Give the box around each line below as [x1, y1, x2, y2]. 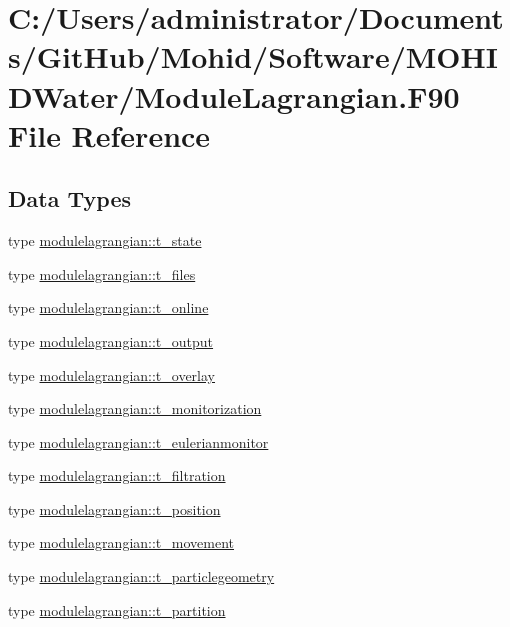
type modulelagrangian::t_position [8, 498, 221, 519]
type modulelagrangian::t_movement [8, 532, 235, 553]
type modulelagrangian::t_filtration [8, 465, 226, 486]
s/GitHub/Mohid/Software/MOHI [8, 36, 498, 77]
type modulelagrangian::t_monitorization [8, 398, 262, 419]
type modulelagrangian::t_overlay [8, 364, 216, 385]
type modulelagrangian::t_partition [8, 599, 226, 620]
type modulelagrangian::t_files [8, 263, 196, 284]
